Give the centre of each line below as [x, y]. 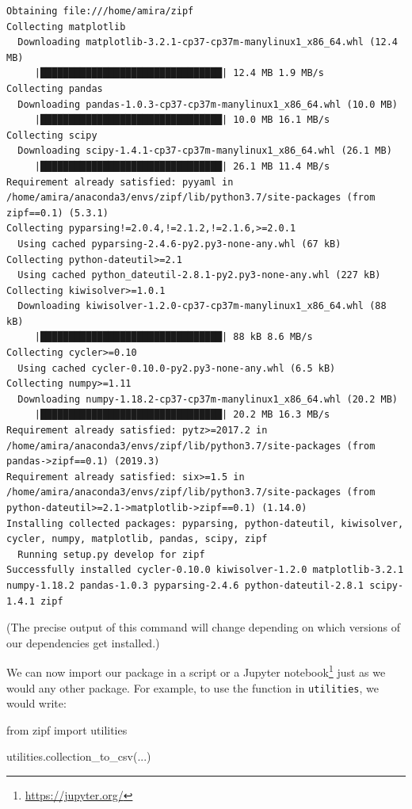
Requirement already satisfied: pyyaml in [120, 182]
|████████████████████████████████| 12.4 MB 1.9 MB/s [179, 73]
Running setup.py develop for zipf [111, 554]
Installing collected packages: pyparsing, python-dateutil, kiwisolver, [205, 523]
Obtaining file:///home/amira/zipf [100, 11]
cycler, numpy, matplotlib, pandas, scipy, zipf [137, 539]
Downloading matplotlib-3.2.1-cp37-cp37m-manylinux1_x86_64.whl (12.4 [208, 42]
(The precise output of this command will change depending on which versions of [203, 627]
